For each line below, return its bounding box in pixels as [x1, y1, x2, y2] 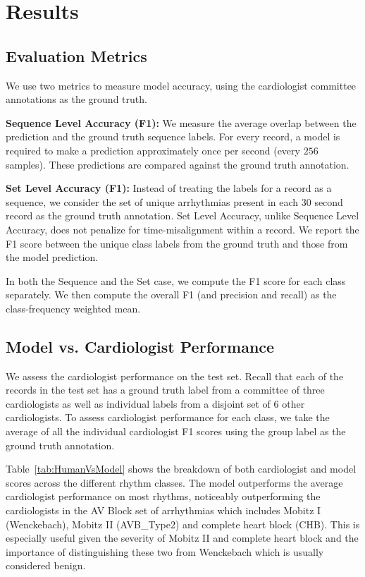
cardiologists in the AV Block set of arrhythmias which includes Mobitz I [6, 503, 321, 518]
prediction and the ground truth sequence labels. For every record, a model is [6, 129, 340, 144]
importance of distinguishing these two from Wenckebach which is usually [6, 544, 324, 559]
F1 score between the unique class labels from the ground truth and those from [6, 236, 348, 250]
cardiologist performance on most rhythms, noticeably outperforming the [6, 489, 321, 504]
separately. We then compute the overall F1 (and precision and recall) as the [6, 287, 337, 302]
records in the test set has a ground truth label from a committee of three [6, 382, 325, 397]
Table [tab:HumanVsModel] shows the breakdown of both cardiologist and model [6, 461, 357, 476]
